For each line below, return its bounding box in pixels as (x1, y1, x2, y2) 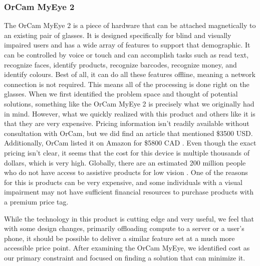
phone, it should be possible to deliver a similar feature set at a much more (4, 232, 235, 243)
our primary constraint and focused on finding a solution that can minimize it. (4, 252, 245, 262)
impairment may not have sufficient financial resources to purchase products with (4, 186, 253, 197)
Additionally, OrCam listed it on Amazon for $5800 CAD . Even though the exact (4, 137, 256, 148)
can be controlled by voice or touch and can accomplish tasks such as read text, (4, 49, 249, 59)
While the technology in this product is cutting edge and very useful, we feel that (4, 213, 254, 223)
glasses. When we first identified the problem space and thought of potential (4, 88, 238, 99)
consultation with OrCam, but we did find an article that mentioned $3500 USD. (4, 127, 253, 138)
